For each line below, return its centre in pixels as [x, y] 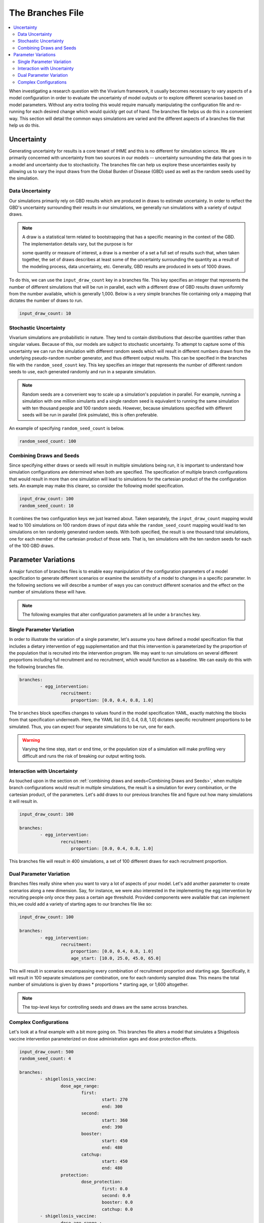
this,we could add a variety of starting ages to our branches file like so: [81, 904]
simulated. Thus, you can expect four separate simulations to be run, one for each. [92, 726]
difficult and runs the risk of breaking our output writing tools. [84, 756]
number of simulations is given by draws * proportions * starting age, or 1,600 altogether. [99, 985]
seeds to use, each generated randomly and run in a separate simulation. [83, 371]
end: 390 [112, 1127]
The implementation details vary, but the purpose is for [77, 244]
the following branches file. [36, 667]
